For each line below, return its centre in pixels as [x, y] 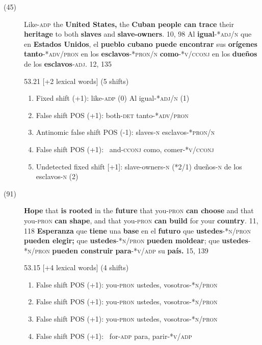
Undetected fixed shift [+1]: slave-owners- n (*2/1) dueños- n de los [139, 166]
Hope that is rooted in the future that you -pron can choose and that [139, 210]
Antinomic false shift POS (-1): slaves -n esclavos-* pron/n [125, 132]
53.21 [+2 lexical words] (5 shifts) [76, 81]
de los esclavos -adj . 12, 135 [68, 63]
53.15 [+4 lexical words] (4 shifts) [76, 267]
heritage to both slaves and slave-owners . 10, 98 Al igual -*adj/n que [138, 34]
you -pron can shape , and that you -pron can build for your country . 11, [141, 220]
